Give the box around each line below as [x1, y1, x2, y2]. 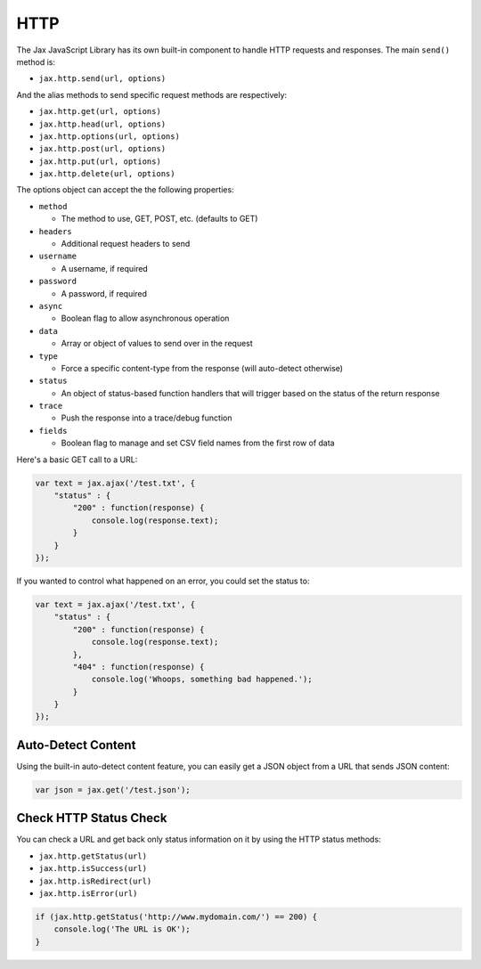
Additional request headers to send [61, 239, 191, 249]
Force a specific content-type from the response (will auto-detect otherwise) [61, 362, 343, 373]
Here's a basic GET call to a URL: [16, 454, 138, 465]
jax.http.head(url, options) [38, 118, 167, 129]
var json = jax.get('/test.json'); [35, 785, 191, 794]
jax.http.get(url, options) [38, 107, 162, 117]
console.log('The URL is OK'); [53, 924, 191, 934]
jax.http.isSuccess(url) [38, 864, 147, 874]
